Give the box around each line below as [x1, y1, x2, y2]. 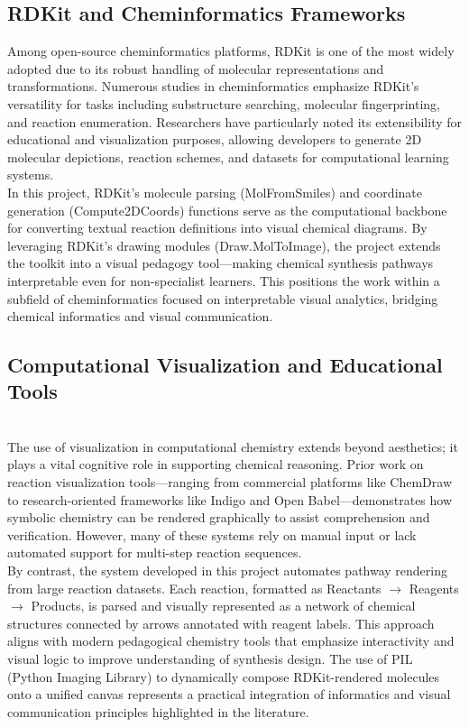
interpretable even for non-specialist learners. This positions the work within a [7, 271, 440, 290]
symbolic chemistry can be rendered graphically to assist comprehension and [7, 508, 430, 527]
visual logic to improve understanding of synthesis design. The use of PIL [7, 649, 413, 668]
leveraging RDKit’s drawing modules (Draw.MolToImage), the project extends [7, 235, 441, 254]
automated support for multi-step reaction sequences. [7, 543, 302, 562]
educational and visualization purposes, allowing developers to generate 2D [7, 130, 422, 149]
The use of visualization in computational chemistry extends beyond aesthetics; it [7, 437, 458, 456]
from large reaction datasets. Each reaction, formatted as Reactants [7, 578, 382, 597]
